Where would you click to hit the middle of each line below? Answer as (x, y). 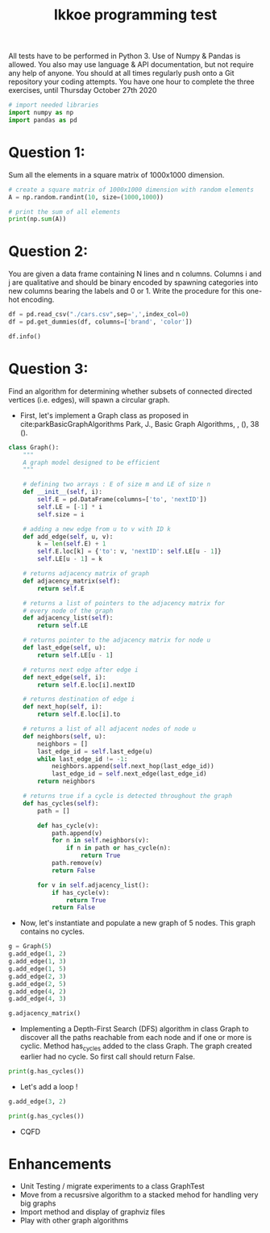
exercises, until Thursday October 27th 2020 (83, 90)
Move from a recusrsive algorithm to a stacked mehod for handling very (139, 1195)
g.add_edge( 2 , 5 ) (37, 984)
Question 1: (47, 153)
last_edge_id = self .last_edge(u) (95, 751)
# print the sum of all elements (64, 211)
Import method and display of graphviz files (92, 1212)
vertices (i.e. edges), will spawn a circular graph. (89, 399)
